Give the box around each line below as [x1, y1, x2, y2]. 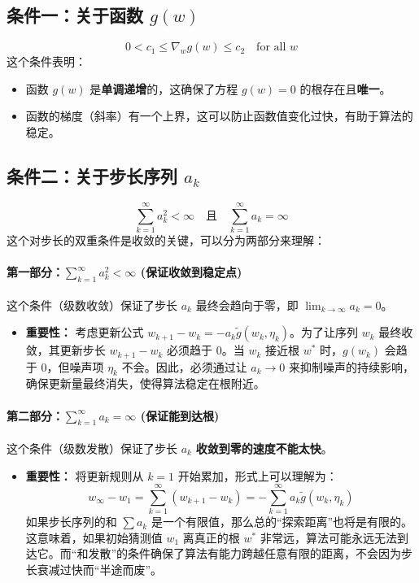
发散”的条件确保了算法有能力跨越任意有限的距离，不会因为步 [88, 545, 413, 562]
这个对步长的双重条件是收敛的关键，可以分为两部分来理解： [7, 231, 325, 248]
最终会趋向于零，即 [195, 296, 299, 313]
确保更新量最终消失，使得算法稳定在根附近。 [25, 375, 265, 392]
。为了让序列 [290, 324, 359, 341]
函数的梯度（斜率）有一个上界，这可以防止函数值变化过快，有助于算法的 [25, 107, 413, 124]
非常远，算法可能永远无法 [260, 529, 397, 546]
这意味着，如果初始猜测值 [25, 529, 163, 546]
